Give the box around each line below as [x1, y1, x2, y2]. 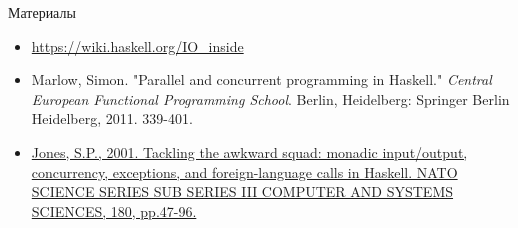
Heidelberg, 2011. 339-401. [31, 108, 193, 129]
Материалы [8, 2, 76, 22]
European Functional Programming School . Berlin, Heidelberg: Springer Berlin [31, 88, 510, 109]
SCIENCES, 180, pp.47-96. [31, 200, 197, 221]
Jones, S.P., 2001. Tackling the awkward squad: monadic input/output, [31, 141, 468, 162]
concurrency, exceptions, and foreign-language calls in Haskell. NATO [31, 161, 458, 182]
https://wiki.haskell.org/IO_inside [31, 35, 244, 56]
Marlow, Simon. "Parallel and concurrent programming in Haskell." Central [31, 69, 492, 90]
